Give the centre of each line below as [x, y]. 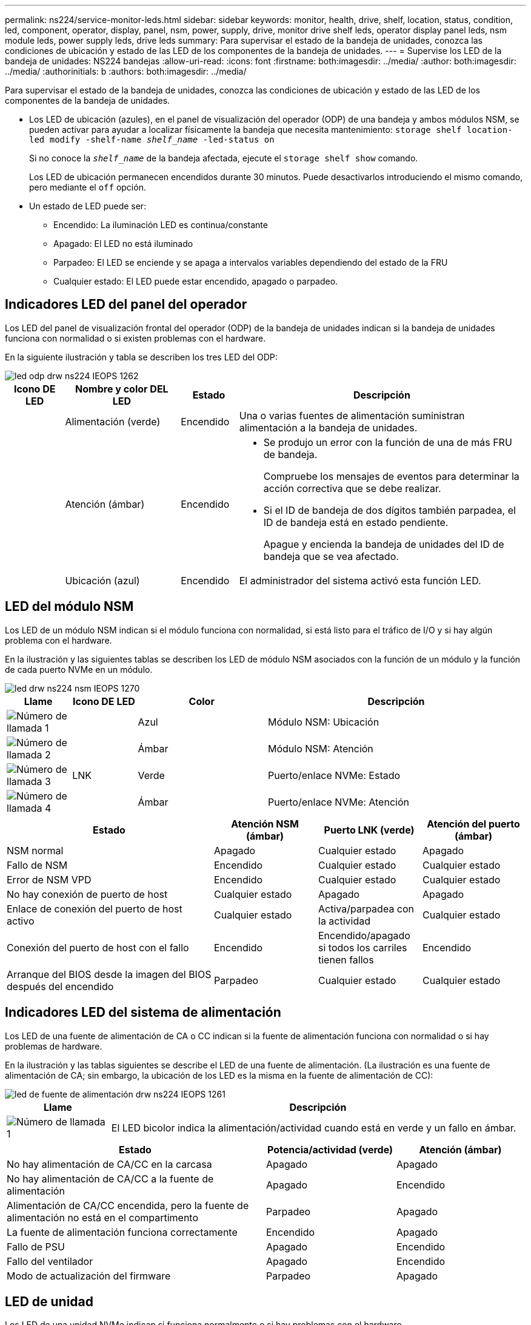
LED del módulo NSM [69, 607]
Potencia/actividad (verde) [330, 1149]
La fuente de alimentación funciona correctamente [122, 1232]
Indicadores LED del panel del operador [126, 305]
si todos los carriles [363, 947]
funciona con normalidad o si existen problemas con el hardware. [135, 338]
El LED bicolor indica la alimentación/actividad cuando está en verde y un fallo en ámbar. [314, 1128]
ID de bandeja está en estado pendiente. [356, 522]
